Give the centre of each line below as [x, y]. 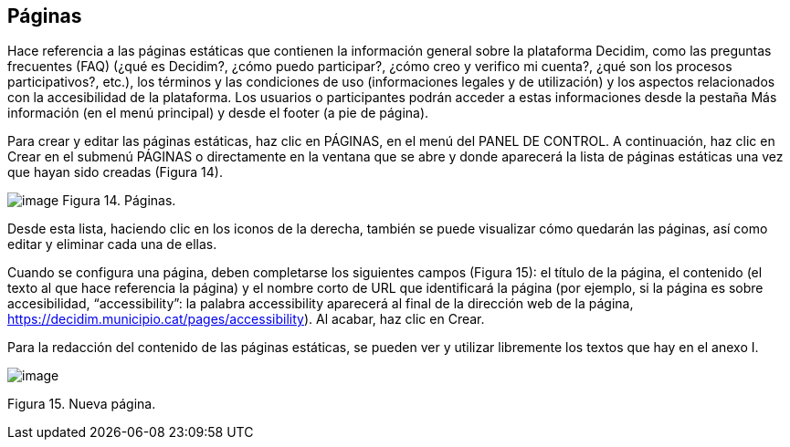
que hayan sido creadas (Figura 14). [115, 172]
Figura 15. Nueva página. [82, 404]
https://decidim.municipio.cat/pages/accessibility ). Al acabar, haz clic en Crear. [246, 319]
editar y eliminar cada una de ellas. [112, 244]
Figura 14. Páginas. [119, 201]
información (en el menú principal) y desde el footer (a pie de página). [218, 113]
